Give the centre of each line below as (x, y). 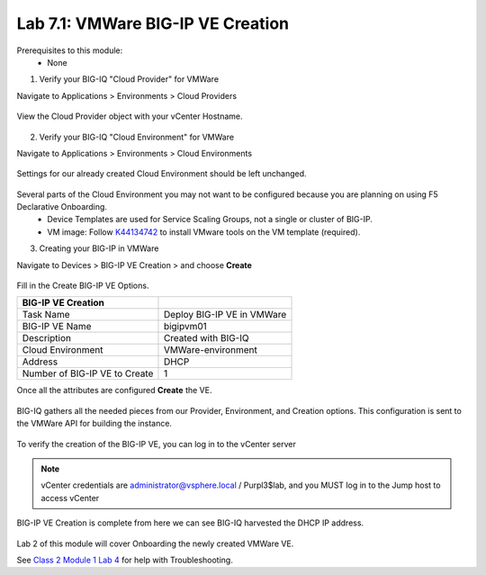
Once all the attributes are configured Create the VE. (114, 391)
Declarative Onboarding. (62, 207)
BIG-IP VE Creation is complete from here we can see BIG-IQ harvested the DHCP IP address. (190, 523)
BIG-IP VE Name (57, 327)
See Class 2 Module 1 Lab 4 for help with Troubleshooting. (125, 560)
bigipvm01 (185, 327)
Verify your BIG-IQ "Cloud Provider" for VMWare (129, 79)
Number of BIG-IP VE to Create (88, 373)
